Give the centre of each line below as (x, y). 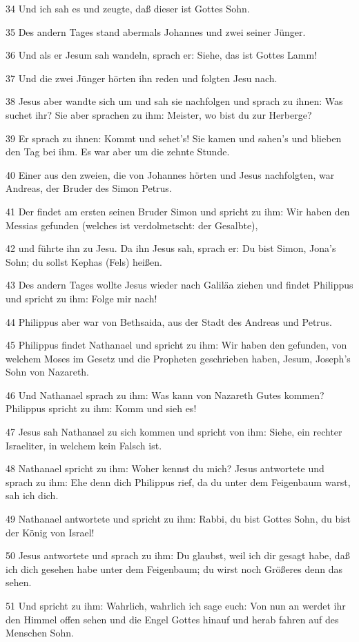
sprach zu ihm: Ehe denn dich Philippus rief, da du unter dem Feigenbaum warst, (178, 481)
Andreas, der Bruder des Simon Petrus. (89, 188)
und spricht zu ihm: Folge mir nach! (81, 298)
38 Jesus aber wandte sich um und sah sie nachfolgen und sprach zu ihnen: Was (174, 101)
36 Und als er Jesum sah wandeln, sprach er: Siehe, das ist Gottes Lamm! (162, 55)
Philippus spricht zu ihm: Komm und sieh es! (101, 408)
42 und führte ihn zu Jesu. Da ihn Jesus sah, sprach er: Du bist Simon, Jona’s (171, 248)
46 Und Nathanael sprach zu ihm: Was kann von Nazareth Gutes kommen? (165, 395)
